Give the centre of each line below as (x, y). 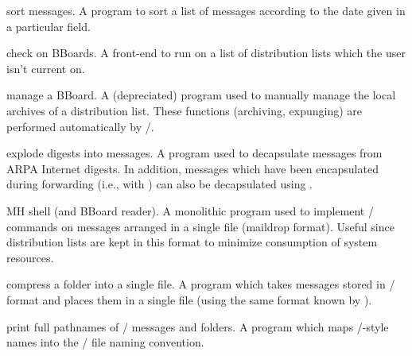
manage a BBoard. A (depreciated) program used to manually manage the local (201, 95)
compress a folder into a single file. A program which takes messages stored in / (201, 284)
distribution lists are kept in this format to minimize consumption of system (192, 242)
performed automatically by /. (80, 126)
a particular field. (49, 26)
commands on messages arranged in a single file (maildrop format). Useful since (200, 226)
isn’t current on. (46, 68)
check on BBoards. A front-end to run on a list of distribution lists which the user (206, 53)
